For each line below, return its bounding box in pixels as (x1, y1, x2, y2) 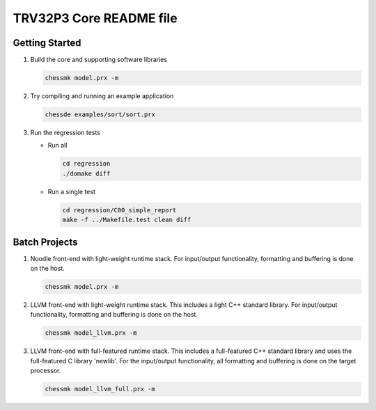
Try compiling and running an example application (30, 92, 174, 100)
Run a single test (47, 187, 95, 196)
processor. (30, 366, 61, 375)
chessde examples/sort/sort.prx (45, 111, 156, 118)
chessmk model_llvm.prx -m (45, 329, 137, 337)
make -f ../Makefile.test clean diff (62, 216, 191, 224)
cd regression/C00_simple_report (62, 206, 177, 214)
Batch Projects (13, 236, 78, 248)
